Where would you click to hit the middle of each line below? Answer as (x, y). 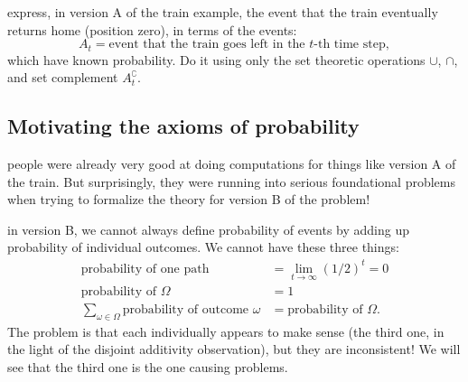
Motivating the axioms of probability (183, 126)
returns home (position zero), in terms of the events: (152, 29)
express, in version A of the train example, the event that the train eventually (223, 12)
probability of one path (145, 269)
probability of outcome (186, 309)
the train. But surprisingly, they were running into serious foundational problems (231, 181)
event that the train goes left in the (207, 45)
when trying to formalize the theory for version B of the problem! (189, 199)
